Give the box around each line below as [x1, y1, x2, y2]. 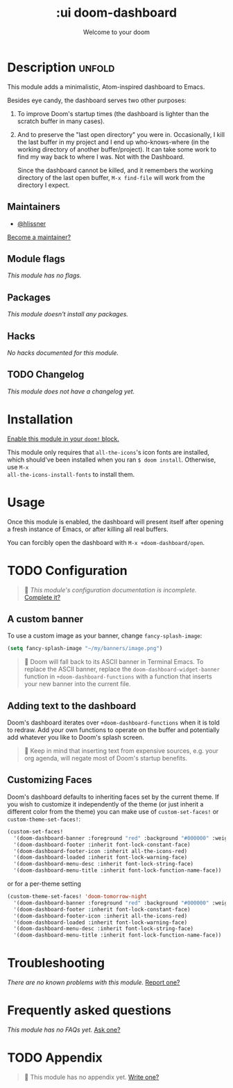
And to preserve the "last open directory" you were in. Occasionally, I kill [17, 130, 225, 138]
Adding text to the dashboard [7, 700, 137, 712]
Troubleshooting [7, 955, 105, 971]
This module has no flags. [7, 271, 82, 279]
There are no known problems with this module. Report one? [7, 978, 180, 986]
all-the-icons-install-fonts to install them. [7, 470, 135, 478]
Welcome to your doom [83, 28, 150, 36]
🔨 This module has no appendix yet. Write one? [24, 1073, 159, 1081]
